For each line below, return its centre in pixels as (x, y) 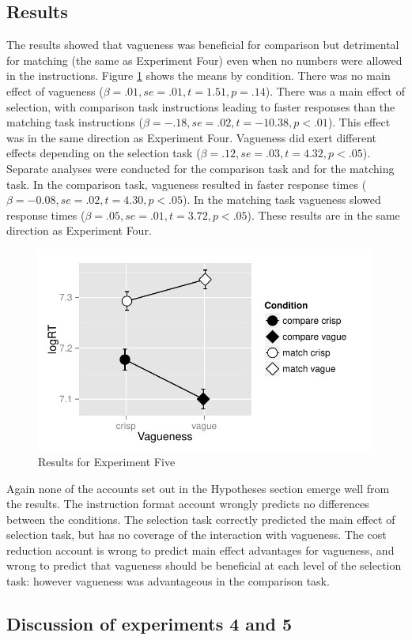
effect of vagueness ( (55, 90)
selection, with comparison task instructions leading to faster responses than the (201, 106)
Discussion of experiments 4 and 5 (149, 624)
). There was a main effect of (335, 90)
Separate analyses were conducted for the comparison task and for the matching (200, 168)
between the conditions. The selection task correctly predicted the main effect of (201, 519)
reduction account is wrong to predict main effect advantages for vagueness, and (200, 550)
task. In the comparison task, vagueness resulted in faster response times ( (187, 184)
